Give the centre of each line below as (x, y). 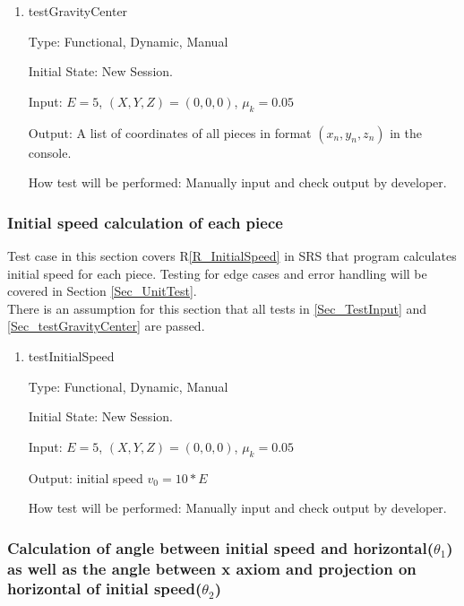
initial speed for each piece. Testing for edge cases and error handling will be (217, 273)
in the (406, 132)
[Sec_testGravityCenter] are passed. (106, 326)
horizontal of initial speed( (105, 589)
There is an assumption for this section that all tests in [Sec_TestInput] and (217, 308)
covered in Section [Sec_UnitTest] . (102, 291)
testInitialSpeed (71, 355)
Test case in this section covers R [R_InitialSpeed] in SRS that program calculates (232, 255)
